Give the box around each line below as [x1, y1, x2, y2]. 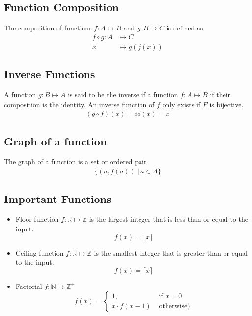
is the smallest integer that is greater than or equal [94, 247, 248, 258]
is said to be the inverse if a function [68, 89, 178, 100]
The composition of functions [4, 23, 92, 33]
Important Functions [4, 191, 112, 206]
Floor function [15, 214, 59, 224]
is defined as [166, 23, 203, 33]
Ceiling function [15, 247, 64, 258]
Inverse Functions [4, 66, 95, 82]
